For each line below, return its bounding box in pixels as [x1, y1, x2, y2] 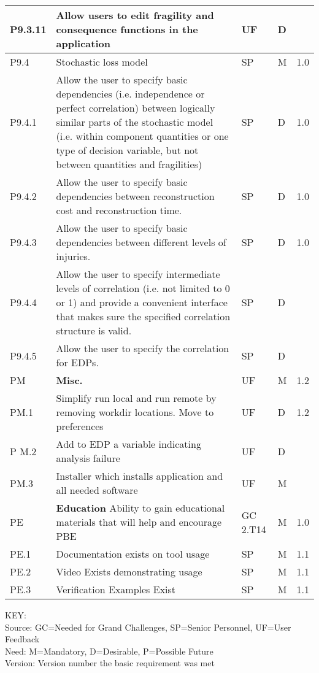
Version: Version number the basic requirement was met [5, 656, 215, 669]
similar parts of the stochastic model [56, 115, 213, 129]
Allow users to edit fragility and [56, 8, 214, 22]
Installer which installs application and [56, 469, 223, 483]
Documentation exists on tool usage [56, 547, 210, 561]
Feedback [5, 633, 40, 645]
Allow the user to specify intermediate [56, 267, 220, 281]
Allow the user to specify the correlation [56, 341, 229, 355]
